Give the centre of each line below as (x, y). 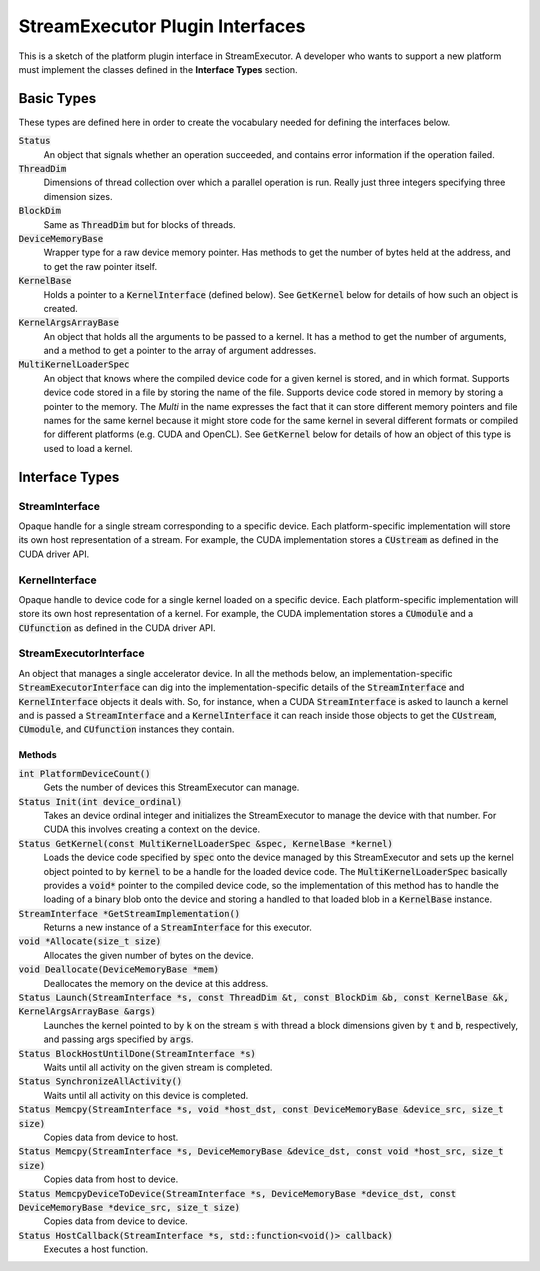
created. (61, 308)
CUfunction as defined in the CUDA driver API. (117, 627)
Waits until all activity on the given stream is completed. (158, 1067)
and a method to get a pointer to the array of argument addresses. (180, 351)
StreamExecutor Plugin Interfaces (162, 26)
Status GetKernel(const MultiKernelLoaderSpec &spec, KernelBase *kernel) (206, 843)
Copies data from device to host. (111, 1137)
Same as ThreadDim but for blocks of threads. (139, 224)
